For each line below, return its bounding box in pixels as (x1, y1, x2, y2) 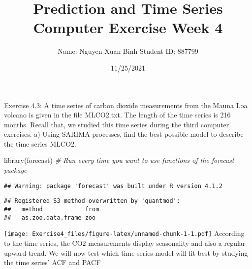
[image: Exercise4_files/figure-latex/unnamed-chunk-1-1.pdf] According (4, 228, 245, 238)
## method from (4, 205, 99, 213)
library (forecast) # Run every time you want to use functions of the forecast (4, 155, 234, 165)
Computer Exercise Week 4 (33, 17, 223, 38)
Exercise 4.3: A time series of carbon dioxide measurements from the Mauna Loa (4, 100, 248, 110)
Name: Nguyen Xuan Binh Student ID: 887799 (58, 46, 198, 56)
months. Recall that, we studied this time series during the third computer (4, 119, 229, 129)
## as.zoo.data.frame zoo (4, 214, 96, 221)
